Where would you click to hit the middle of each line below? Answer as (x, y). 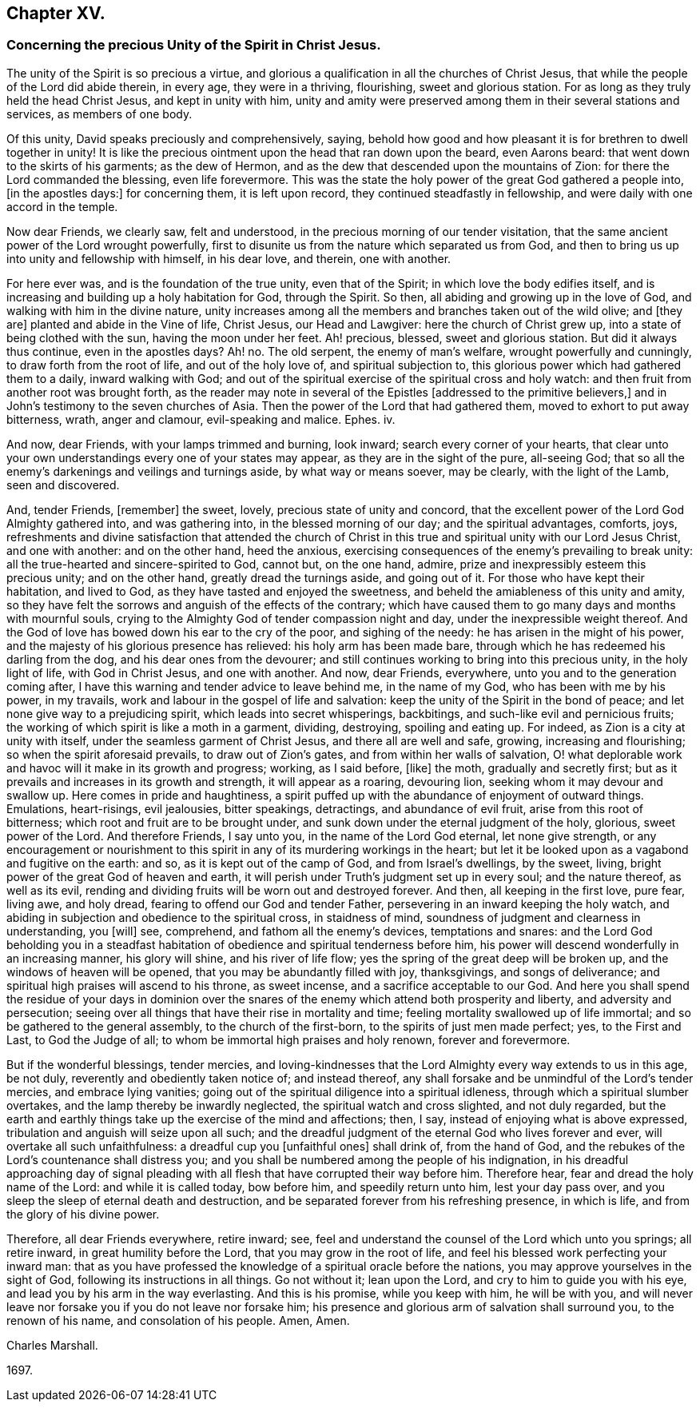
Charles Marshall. (52, 1345)
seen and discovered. (63, 485)
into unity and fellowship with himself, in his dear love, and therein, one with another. (229, 258)
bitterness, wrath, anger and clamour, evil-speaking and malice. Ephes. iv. (201, 419)
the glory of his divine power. (83, 1214)
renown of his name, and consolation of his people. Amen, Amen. (178, 1320)
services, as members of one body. (99, 114)
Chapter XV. (56, 13)
